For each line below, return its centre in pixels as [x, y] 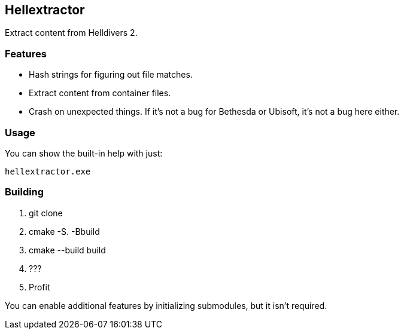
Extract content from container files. [100, 93]
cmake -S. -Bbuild [64, 231]
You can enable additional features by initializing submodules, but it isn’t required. [166, 305]
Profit [40, 287]
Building [25, 192]
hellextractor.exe [48, 171]
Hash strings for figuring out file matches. [111, 75]
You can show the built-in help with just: [84, 153]
